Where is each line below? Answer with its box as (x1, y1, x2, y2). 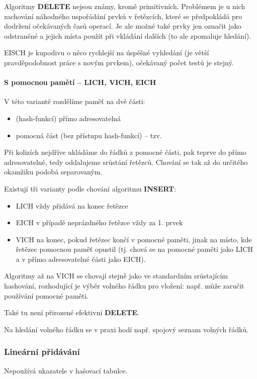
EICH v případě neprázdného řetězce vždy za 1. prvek (16, 217, 183, 228)
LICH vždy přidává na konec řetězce (16, 200, 128, 211)
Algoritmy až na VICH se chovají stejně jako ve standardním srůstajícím (4, 270, 228, 281)
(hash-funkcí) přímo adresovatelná (16, 113, 121, 123)
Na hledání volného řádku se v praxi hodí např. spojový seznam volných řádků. (4, 324, 249, 334)
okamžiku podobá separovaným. (4, 166, 103, 177)
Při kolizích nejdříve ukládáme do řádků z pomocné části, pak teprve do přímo (4, 147, 246, 157)
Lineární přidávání (4, 345, 80, 358)
